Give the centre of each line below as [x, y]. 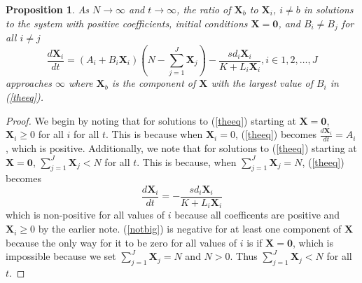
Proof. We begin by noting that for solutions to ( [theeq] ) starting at [151, 120]
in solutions [328, 9]
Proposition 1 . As [48, 9]
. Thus [244, 256]
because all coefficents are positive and [257, 215]
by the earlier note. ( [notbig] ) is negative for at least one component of [190, 229]
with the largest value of [262, 83]
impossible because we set [61, 256]
